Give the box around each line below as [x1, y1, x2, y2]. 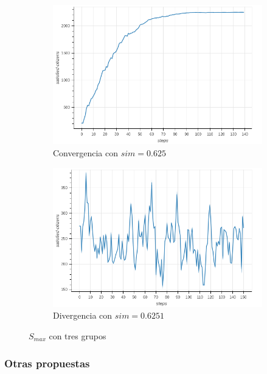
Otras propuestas [4, 355, 90, 370]
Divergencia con [53, 309, 113, 322]
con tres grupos [49, 330, 106, 342]
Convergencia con [53, 146, 118, 159]
